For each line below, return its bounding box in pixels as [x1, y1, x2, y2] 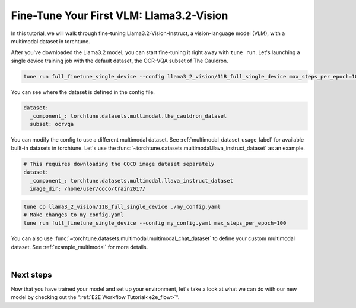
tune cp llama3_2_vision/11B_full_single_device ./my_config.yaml [23, 203, 221, 210]
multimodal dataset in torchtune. [11, 37, 90, 45]
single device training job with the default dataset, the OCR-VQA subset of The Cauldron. [11, 57, 228, 64]
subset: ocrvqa [30, 121, 74, 128]
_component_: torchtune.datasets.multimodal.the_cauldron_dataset [30, 113, 227, 120]
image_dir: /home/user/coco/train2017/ [30, 185, 146, 192]
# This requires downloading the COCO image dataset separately [23, 161, 215, 167]
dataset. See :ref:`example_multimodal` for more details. [11, 243, 148, 250]
